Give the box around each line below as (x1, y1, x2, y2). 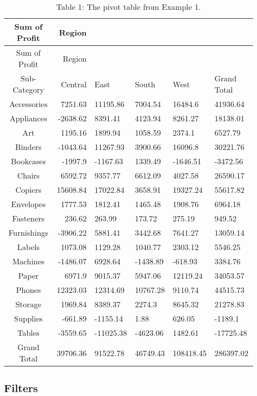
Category (12, 84, 44, 95)
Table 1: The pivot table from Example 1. (56, 1, 201, 12)
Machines (12, 255, 44, 267)
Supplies (14, 313, 43, 324)
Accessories (9, 98, 48, 109)
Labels (17, 241, 40, 252)
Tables (17, 327, 40, 338)
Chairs (17, 170, 40, 181)
